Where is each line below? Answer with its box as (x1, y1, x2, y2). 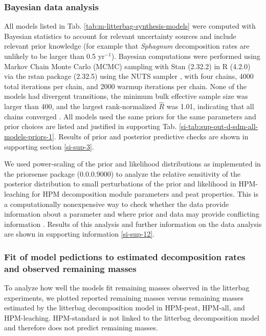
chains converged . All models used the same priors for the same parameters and (4, 111, 256, 121)
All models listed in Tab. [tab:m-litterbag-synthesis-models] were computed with (4, 20, 256, 31)
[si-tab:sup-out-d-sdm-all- (179, 121, 258, 132)
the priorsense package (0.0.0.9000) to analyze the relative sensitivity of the (4, 168, 241, 179)
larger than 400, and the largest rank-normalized (4, 101, 157, 112)
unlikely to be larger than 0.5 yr (4, 51, 105, 61)
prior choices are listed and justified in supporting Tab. (4, 121, 177, 132)
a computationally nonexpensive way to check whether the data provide (4, 198, 229, 209)
